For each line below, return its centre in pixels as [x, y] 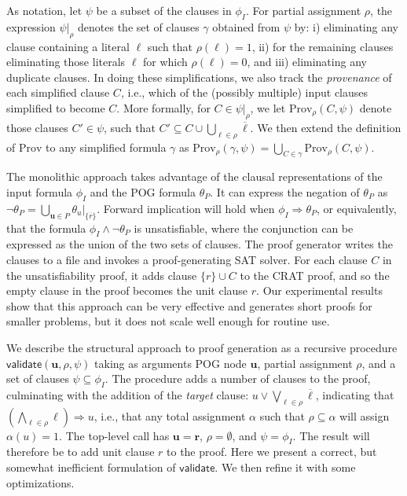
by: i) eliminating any [346, 26]
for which [165, 62]
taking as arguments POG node [170, 363]
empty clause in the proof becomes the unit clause [127, 290]
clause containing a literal [68, 46]
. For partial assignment [303, 10]
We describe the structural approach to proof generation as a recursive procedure [202, 347]
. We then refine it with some [285, 467]
